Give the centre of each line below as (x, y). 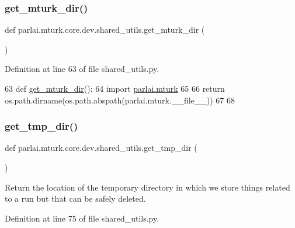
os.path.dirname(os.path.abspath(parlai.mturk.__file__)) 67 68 (120, 100)
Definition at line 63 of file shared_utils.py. (82, 69)
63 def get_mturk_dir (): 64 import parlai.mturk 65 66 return (115, 88)
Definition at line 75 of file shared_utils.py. (82, 218)
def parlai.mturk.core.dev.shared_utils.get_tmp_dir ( (101, 148)
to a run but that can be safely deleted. (75, 198)
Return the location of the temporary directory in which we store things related (147, 187)
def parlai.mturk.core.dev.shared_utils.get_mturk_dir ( (105, 30)
